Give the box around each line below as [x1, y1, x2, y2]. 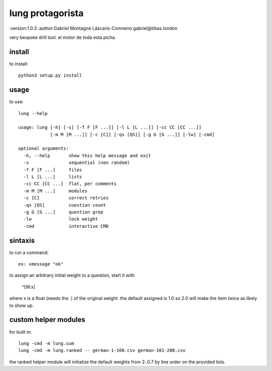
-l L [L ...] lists [23, 174, 83, 180]
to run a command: [9, 250, 49, 256]
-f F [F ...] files [23, 167, 83, 172]
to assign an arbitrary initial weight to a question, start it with [9, 272, 135, 278]
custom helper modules [9, 316, 86, 324]
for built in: [9, 329, 32, 335]
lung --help [18, 110, 48, 116]
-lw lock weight [23, 216, 98, 222]
